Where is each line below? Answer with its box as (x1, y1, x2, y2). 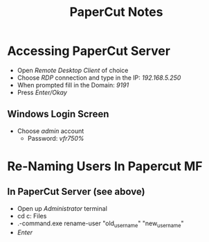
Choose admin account (17, 126, 84, 135)
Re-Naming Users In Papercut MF (7, 158, 203, 174)
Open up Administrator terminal (17, 204, 107, 212)
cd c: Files (17, 211, 47, 220)
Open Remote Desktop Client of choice (17, 66, 129, 74)
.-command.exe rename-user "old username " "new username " (17, 219, 184, 229)
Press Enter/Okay (17, 88, 68, 96)
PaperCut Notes (69, 4, 163, 20)
